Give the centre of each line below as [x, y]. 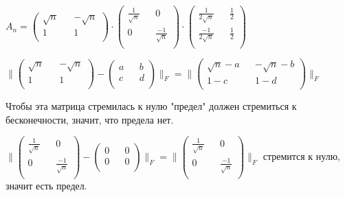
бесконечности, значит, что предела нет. [90, 119]
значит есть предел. [46, 186]
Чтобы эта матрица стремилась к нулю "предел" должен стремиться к [151, 106]
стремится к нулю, [302, 156]
